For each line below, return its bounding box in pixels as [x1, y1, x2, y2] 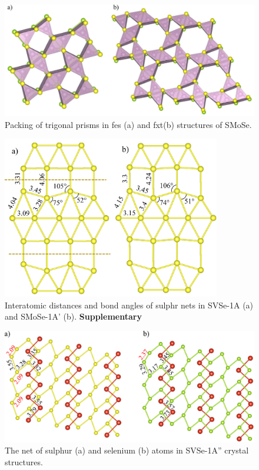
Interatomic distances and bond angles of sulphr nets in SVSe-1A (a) [5, 298, 254, 311]
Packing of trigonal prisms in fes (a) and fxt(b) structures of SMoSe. [5, 118, 252, 130]
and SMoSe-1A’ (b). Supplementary [5, 310, 142, 323]
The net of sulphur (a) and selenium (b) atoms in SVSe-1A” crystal [5, 444, 249, 456]
